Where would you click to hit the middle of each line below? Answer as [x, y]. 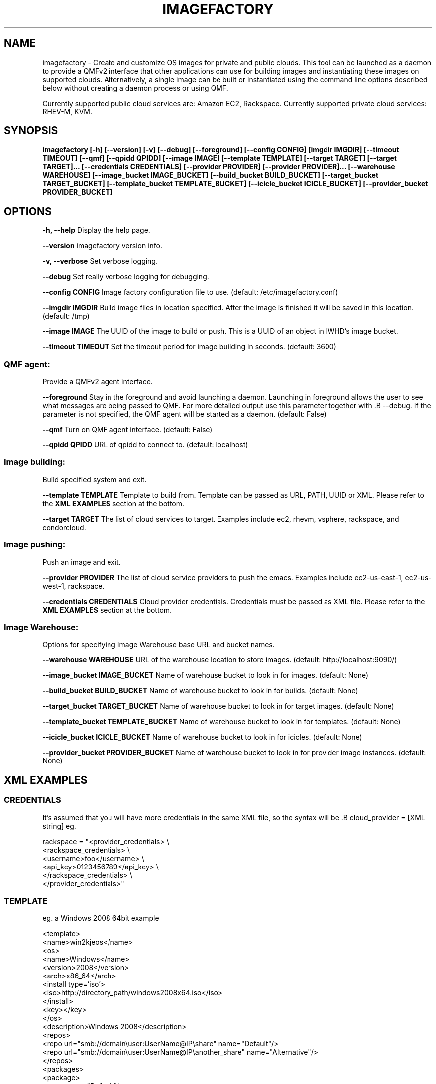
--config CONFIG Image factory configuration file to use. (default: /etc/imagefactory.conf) [190, 292]
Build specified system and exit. [95, 479]
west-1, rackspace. [73, 586]
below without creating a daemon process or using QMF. [135, 88]
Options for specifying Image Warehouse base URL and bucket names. [159, 645]
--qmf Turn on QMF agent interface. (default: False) [127, 430]
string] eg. [59, 826]
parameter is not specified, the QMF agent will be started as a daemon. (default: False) [184, 414]
